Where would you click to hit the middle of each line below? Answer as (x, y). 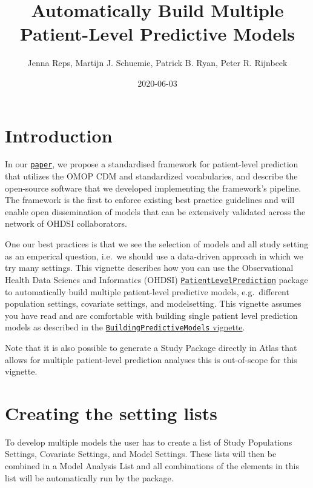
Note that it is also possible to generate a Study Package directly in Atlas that (151, 347)
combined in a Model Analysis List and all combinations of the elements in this (152, 466)
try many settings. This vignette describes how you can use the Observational (149, 268)
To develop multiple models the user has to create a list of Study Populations (149, 442)
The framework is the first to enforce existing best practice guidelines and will (150, 200)
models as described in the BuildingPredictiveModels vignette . (125, 327)
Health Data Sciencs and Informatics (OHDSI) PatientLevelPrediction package (156, 279)
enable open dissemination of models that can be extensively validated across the (155, 211)
